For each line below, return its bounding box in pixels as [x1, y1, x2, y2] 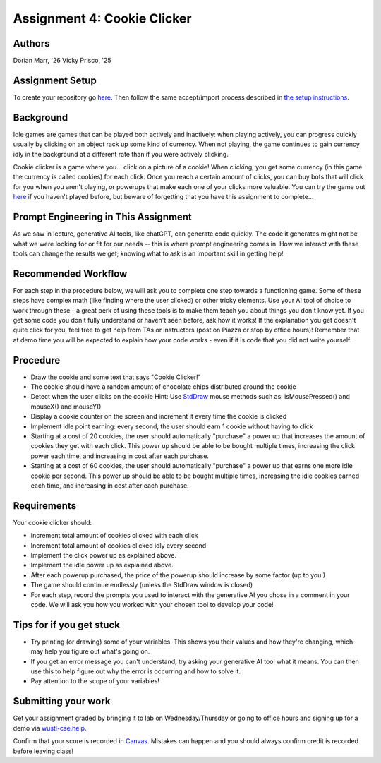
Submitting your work [13, 695, 111, 707]
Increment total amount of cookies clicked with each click [30, 531, 198, 540]
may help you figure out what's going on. [30, 647, 150, 656]
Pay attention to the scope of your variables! [30, 677, 160, 685]
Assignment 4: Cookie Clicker [13, 11, 192, 26]
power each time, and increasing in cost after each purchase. [30, 452, 210, 460]
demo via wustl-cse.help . [13, 723, 87, 732]
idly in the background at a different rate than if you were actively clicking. [13, 150, 229, 158]
